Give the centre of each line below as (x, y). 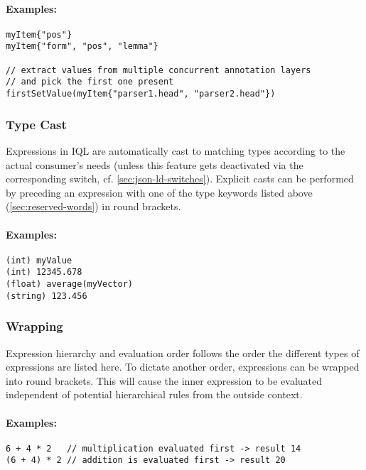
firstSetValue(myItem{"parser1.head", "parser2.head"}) (141, 94)
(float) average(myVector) (69, 284)
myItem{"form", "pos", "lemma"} (82, 47)
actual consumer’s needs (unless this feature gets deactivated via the (155, 164)
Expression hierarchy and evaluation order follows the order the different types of (183, 352)
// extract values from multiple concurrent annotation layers (158, 70)
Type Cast (36, 124)
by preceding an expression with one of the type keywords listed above (159, 192)
